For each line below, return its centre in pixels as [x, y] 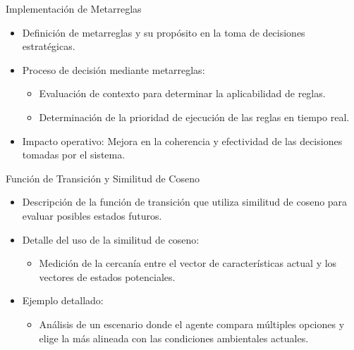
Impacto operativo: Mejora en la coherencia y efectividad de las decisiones [182, 140]
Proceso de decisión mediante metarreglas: [114, 69]
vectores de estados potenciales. [107, 276]
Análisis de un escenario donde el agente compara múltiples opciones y [192, 324]
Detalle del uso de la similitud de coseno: [111, 239]
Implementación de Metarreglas [74, 8]
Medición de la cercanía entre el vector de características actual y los [188, 263]
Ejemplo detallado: [63, 300]
